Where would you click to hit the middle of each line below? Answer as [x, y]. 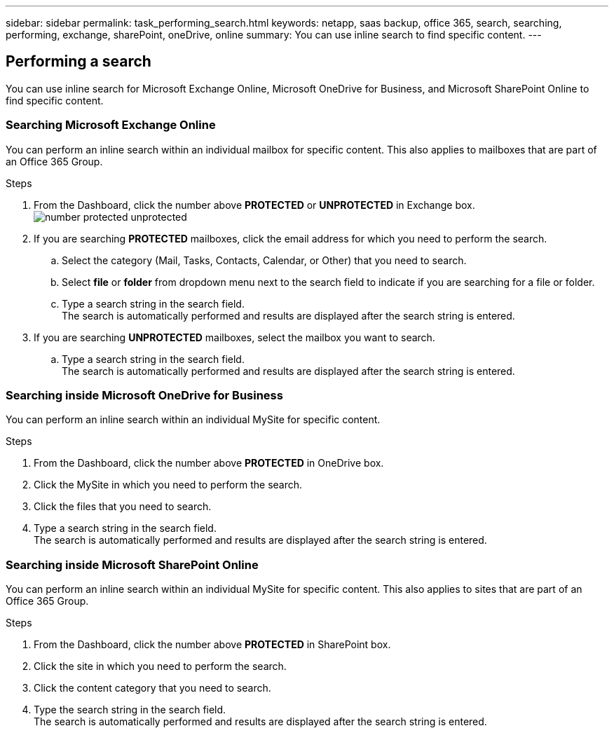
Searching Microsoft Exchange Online [111, 125]
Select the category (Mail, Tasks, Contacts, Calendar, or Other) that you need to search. [264, 260]
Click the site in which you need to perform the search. [160, 666]
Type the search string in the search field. [130, 710]
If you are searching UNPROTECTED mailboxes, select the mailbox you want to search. [234, 337]
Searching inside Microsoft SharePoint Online [132, 564]
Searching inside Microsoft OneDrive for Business [144, 395]
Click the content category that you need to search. [152, 688]
